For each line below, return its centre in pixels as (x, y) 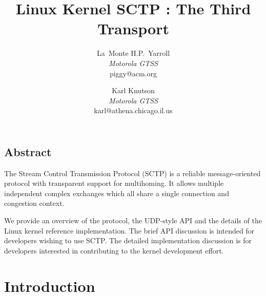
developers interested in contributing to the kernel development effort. (114, 250)
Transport (133, 28)
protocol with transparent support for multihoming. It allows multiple (114, 183)
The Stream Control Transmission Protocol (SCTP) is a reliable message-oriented (132, 173)
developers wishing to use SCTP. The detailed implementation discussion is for (128, 240)
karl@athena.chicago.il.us (133, 110)
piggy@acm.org (133, 73)
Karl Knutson (133, 90)
